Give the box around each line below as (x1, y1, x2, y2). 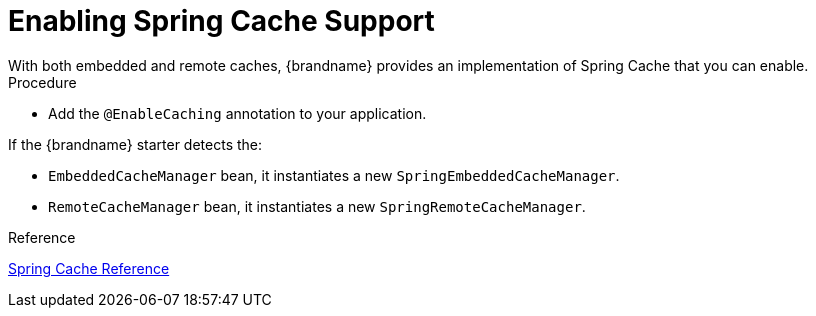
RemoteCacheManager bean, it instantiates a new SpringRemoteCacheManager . (48, 197, 586, 215)
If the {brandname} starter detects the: (8, 135, 263, 153)
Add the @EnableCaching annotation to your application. (48, 104, 427, 122)
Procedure (8, 73, 77, 91)
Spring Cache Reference (8, 259, 170, 277)
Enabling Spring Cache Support (8, 4, 435, 38)
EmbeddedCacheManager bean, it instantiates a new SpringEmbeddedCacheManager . (48, 166, 620, 184)
